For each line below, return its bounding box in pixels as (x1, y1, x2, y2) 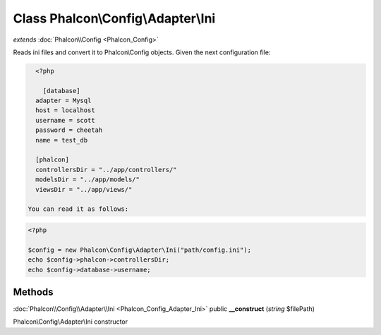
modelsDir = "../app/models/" (35, 176, 140, 183)
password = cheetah (35, 126, 103, 134)
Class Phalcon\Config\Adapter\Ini (13, 11, 216, 26)
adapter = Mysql (35, 97, 92, 105)
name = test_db (35, 136, 88, 144)
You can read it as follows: (28, 205, 129, 213)
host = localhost (35, 106, 95, 114)
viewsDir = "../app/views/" (35, 185, 133, 193)
